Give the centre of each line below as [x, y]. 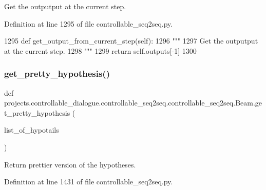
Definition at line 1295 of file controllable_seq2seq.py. [89, 23]
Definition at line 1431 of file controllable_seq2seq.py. [89, 182]
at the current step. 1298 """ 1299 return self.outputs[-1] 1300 [100, 50]
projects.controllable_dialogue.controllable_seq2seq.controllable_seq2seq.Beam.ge [133, 103]
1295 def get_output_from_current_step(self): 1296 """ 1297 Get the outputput [131, 41]
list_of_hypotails [32, 130]
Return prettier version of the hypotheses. [70, 164]
